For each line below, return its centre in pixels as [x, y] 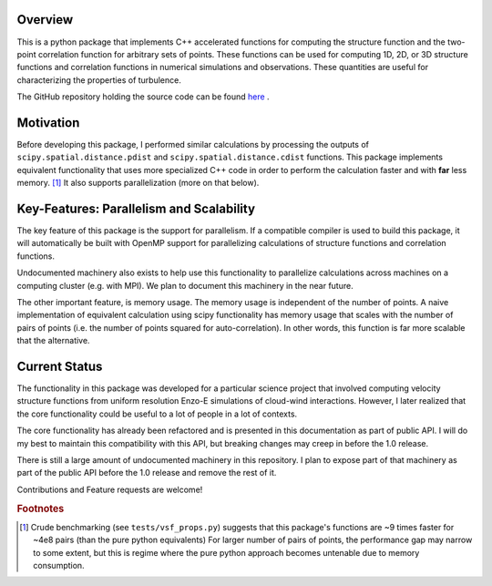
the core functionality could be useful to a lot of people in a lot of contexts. [157, 414]
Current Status [60, 366]
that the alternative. [53, 341]
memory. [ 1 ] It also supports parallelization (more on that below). [138, 183]
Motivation [48, 123]
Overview [45, 20]
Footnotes [41, 509]
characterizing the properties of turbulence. [99, 80]
